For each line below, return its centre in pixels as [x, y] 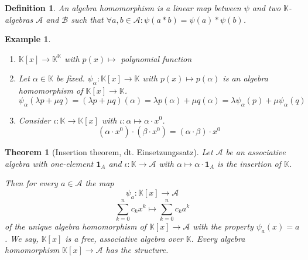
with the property [223, 226]
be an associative [256, 152]
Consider [35, 120]
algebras [19, 19]
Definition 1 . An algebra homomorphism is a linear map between [123, 8]
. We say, [22, 238]
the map [100, 183]
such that [87, 19]
